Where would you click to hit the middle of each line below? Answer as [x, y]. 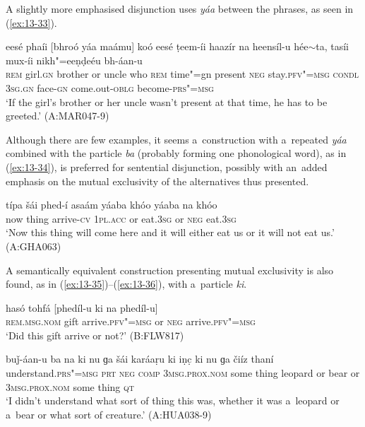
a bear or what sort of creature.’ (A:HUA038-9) [109, 414]
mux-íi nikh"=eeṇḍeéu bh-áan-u [74, 60]
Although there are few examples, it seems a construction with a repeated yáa [176, 139]
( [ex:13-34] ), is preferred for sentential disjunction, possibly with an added [167, 166]
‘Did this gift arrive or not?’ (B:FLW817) [95, 335]
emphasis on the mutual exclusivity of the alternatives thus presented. [157, 181]
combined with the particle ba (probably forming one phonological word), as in [176, 153]
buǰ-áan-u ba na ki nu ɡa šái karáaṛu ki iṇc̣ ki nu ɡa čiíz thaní [140, 359]
